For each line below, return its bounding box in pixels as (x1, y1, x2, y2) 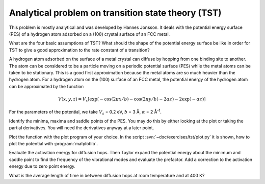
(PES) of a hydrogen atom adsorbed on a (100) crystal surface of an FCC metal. (9, 31, 170, 37)
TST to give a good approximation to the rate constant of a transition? (9, 47, 150, 53)
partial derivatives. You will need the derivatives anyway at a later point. (9, 125, 154, 131)
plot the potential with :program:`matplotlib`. (9, 140, 98, 146)
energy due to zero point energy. (9, 163, 76, 169)
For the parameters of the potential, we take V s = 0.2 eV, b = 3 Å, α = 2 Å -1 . (9, 108, 162, 116)
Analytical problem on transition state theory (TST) (9, 7, 222, 18)
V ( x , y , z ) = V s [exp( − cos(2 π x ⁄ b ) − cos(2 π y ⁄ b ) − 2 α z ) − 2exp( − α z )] (58, 96, 206, 103)
